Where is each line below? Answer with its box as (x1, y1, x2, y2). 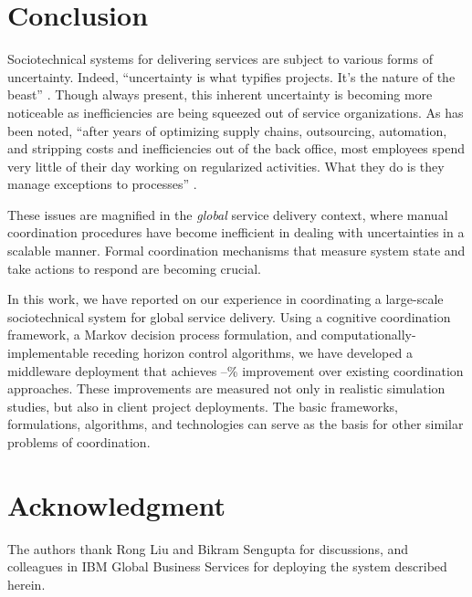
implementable (7, 343, 89, 362)
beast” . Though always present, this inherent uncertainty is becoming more (7, 85, 433, 104)
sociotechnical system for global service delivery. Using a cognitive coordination (7, 307, 451, 326)
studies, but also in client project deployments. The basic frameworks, (7, 396, 398, 415)
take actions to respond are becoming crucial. (7, 258, 261, 278)
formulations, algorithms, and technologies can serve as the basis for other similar (7, 414, 464, 434)
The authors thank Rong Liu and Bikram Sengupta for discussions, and (7, 539, 409, 558)
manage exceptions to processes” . (7, 174, 197, 194)
